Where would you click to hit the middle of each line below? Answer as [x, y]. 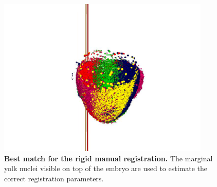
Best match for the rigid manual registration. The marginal [109, 158]
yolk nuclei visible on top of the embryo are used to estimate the [106, 168]
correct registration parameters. [54, 178]
